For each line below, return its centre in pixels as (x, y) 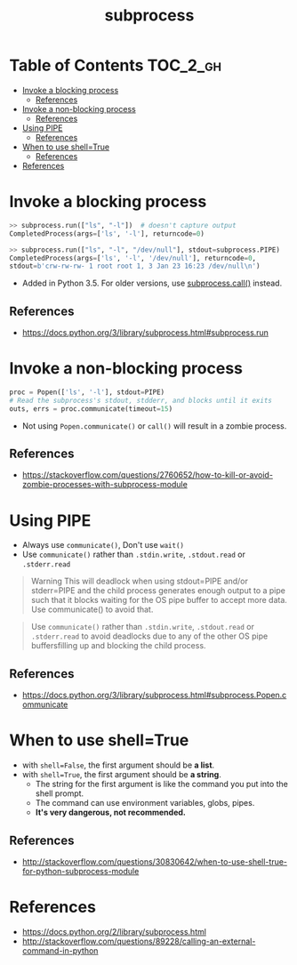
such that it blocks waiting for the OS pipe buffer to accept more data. (159, 600)
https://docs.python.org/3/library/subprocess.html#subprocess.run (145, 333)
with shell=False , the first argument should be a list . (118, 765)
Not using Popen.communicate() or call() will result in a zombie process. (154, 426)
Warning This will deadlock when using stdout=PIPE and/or (140, 581)
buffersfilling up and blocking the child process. (118, 646)
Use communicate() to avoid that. (92, 609)
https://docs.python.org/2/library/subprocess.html (114, 931)
